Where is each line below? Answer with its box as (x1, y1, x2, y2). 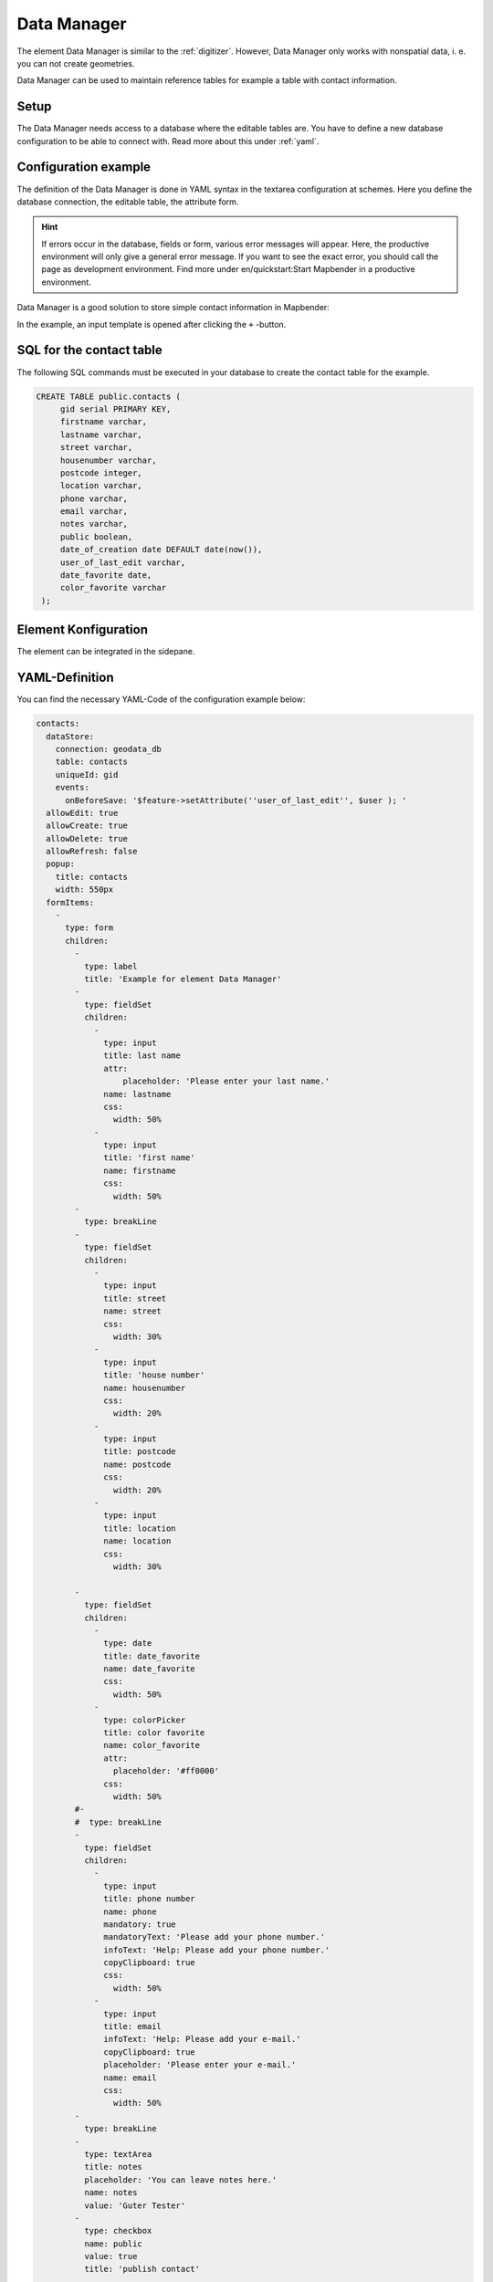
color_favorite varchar (59, 582, 167, 593)
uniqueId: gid (55, 769, 119, 780)
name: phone (103, 1906, 157, 1917)
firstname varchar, (59, 416, 148, 427)
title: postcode (103, 1447, 177, 1457)
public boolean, (59, 531, 133, 542)
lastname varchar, (59, 429, 143, 440)
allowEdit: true (46, 808, 119, 818)
